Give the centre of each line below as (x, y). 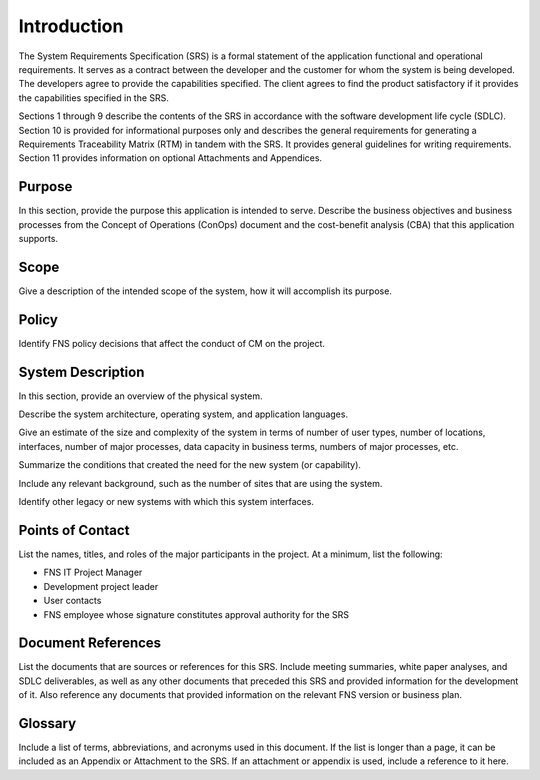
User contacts (72, 601)
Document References (90, 643)
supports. (38, 238)
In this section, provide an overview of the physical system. (141, 396)
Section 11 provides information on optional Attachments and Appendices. (170, 158)
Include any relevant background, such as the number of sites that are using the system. (200, 483)
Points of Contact (74, 530)
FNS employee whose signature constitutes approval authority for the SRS (196, 614)
